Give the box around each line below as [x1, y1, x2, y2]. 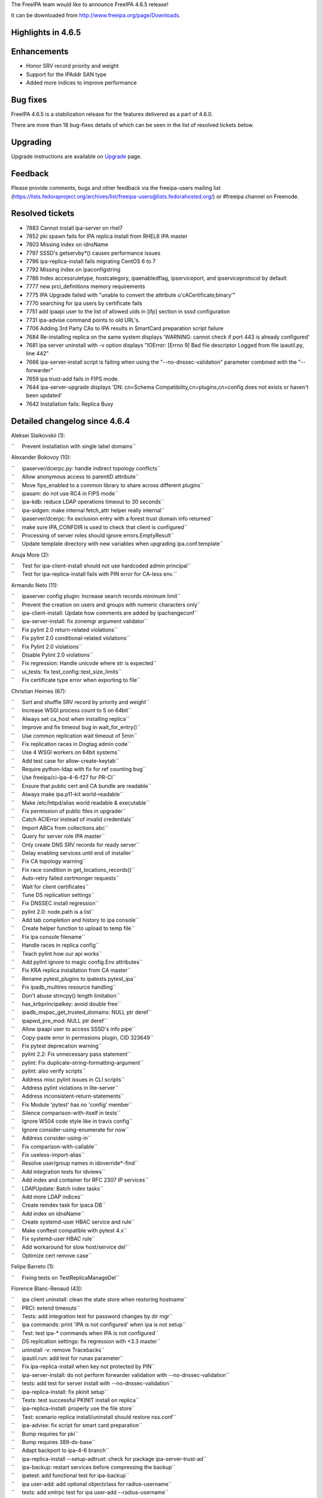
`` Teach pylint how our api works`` [11, 950, 103, 957]
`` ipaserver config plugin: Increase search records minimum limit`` [11, 593, 181, 600]
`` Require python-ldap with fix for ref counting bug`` [11, 766, 147, 773]
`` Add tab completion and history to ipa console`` [11, 917, 139, 924]
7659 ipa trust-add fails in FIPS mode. [26, 375, 120, 382]
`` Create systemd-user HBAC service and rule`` [11, 1218, 135, 1225]
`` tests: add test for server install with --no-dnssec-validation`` [11, 1380, 173, 1387]
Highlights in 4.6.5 [11, 28, 81, 38]
